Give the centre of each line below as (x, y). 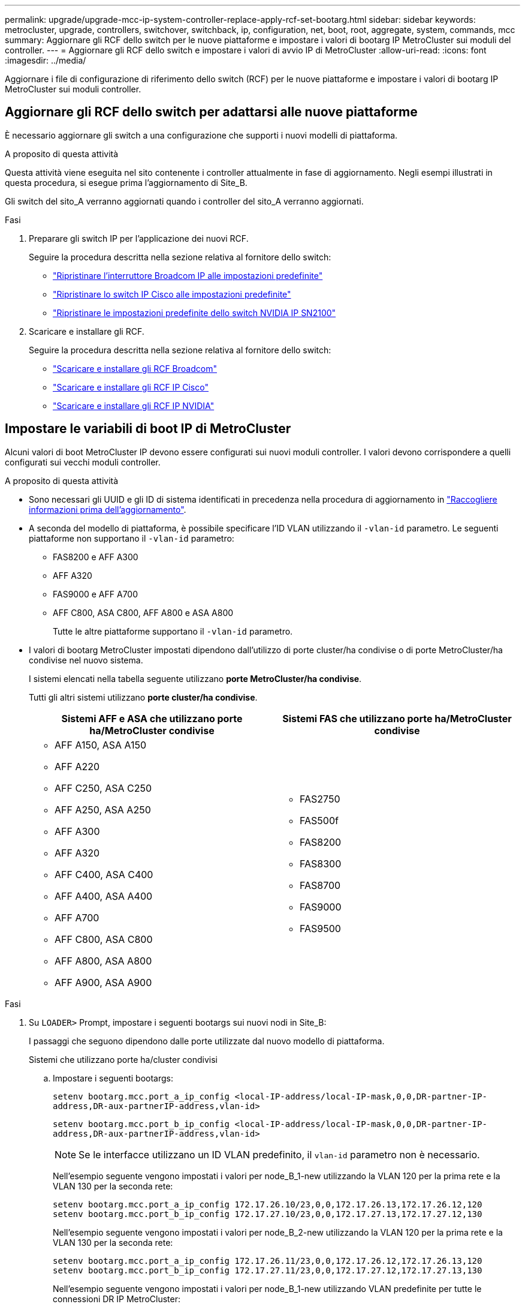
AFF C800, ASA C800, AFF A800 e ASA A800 (143, 612)
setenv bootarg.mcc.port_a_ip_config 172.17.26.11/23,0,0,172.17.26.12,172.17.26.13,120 (268, 1261)
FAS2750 (320, 799)
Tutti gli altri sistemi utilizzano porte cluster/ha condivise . (143, 697)
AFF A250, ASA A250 (103, 809)
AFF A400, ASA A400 (104, 896)
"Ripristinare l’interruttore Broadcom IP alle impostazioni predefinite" (188, 275)
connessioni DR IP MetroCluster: (117, 1299)
